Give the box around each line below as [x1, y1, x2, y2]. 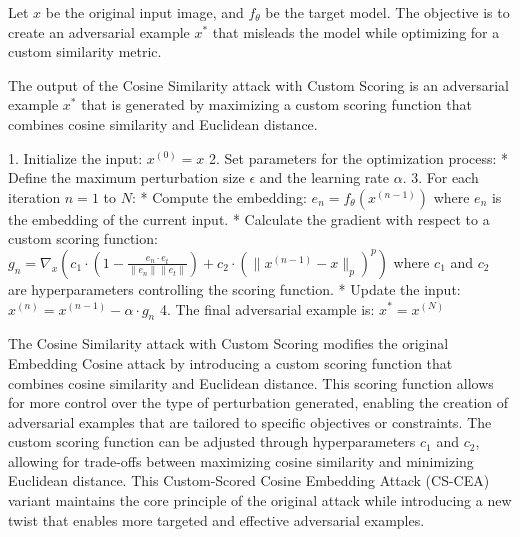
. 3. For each [402, 167, 479, 188]
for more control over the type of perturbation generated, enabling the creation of [8, 392, 509, 413]
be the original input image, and [45, 2, 244, 22]
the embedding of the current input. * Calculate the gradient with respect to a [8, 208, 490, 229]
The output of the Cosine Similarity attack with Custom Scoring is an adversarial [8, 74, 509, 95]
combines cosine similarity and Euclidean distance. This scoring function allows [8, 372, 494, 393]
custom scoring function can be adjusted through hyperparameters [8, 431, 416, 452]
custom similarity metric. [8, 41, 162, 62]
